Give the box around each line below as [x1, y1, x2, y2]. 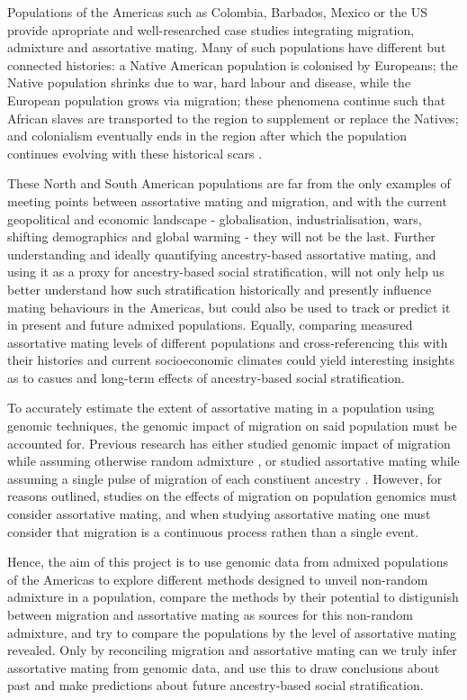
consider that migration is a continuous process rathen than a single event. [7, 522, 419, 541]
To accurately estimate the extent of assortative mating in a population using [7, 398, 435, 417]
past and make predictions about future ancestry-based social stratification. [7, 676, 424, 695]
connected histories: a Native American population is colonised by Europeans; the [7, 55, 458, 74]
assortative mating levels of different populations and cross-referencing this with [7, 332, 448, 351]
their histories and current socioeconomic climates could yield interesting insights [7, 350, 454, 369]
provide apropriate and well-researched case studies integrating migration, [7, 20, 415, 39]
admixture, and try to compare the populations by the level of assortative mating [7, 623, 456, 641]
